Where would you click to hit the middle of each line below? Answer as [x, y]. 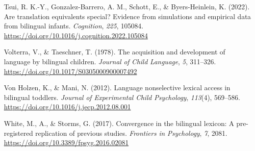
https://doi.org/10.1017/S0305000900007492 [71, 71]
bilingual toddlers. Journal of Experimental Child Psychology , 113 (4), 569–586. [122, 97]
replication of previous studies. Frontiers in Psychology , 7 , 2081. [131, 133]
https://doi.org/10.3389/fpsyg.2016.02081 [66, 142]
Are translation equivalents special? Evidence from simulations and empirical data [127, 16]
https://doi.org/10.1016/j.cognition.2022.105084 [76, 35]
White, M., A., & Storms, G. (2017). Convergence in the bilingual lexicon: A [119, 123]
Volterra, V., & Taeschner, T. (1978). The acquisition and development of [115, 52]
